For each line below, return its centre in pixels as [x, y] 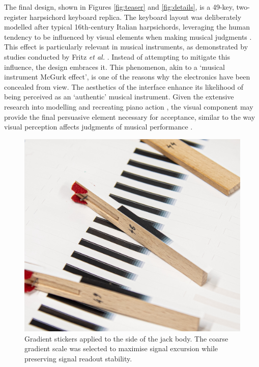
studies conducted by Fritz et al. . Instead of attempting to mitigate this [117, 56]
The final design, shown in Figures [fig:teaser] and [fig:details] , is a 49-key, [119, 7]
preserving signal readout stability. [78, 358]
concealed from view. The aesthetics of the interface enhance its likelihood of [124, 86]
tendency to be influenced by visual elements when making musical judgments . [128, 36]
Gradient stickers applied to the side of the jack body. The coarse [126, 338]
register [16, 17]
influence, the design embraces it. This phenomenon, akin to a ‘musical [114, 67]
